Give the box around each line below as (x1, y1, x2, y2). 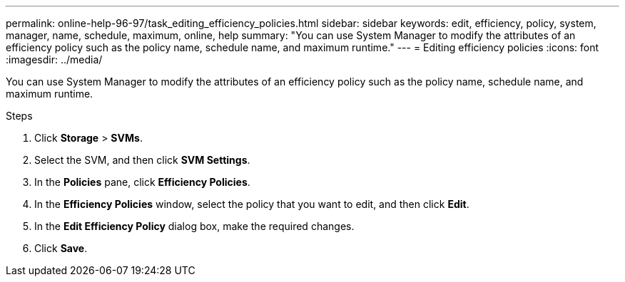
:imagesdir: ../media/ (6, 53, 103, 66)
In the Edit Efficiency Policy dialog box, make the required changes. (34, 220, 355, 232)
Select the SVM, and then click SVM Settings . (34, 154, 250, 166)
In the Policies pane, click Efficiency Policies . (34, 176, 250, 188)
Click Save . (34, 242, 88, 254)
